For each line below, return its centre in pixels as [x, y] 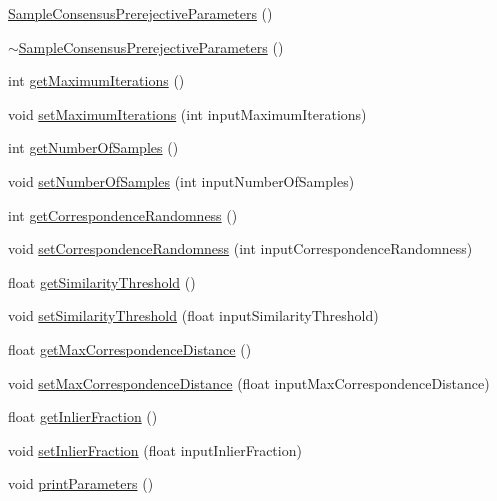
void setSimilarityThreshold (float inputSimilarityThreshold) [193, 315]
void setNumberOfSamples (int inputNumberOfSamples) [181, 180]
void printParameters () [81, 483]
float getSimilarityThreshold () [102, 281]
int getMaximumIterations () [96, 80]
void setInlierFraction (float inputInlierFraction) [155, 449]
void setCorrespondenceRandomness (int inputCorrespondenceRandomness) [240, 248]
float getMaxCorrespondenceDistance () [130, 348]
